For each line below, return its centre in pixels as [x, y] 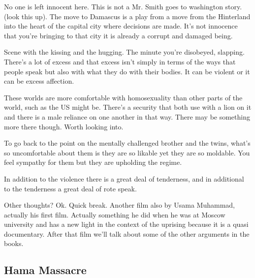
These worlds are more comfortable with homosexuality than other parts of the [123, 97]
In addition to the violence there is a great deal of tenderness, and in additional [124, 178]
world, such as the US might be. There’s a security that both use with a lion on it [128, 107]
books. [14, 243]
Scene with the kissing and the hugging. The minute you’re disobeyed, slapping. [124, 52]
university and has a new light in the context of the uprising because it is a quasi [126, 224]
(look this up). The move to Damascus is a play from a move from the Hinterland [127, 16]
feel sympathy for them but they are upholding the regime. [93, 162]
